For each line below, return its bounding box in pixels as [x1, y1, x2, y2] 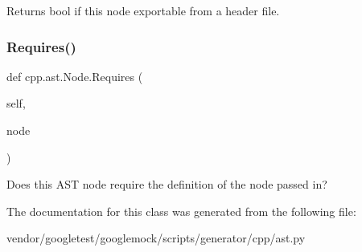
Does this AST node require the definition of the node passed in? [6, 176, 327, 193]
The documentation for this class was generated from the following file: [6, 202, 356, 219]
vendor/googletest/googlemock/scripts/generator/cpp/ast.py [6, 230, 306, 246]
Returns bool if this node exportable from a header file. [6, 2, 280, 18]
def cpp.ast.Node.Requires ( [6, 67, 143, 84]
